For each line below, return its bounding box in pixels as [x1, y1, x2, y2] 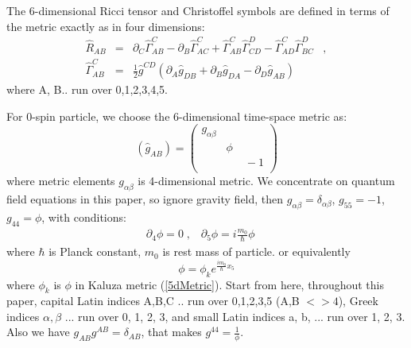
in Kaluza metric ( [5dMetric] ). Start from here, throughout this [75, 276, 384, 292]
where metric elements [6, 172, 115, 189]
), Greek [338, 292, 378, 309]
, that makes [141, 323, 202, 340]
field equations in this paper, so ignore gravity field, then [6, 191, 284, 207]
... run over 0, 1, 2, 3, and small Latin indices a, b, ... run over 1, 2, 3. [64, 307, 405, 324]
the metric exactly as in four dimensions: [6, 17, 205, 34]
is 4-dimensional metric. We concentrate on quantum [138, 172, 395, 189]
